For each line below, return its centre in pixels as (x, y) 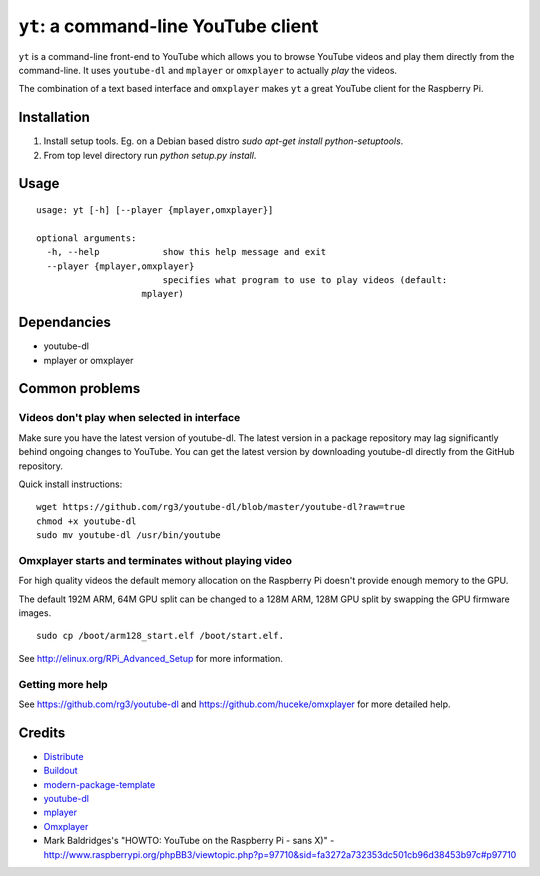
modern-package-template (99, 784)
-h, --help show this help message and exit (186, 252)
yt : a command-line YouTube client (168, 26)
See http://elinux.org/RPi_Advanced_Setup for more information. (151, 658)
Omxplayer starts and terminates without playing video (155, 560)
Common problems (79, 388)
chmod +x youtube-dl (86, 521)
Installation (54, 117)
